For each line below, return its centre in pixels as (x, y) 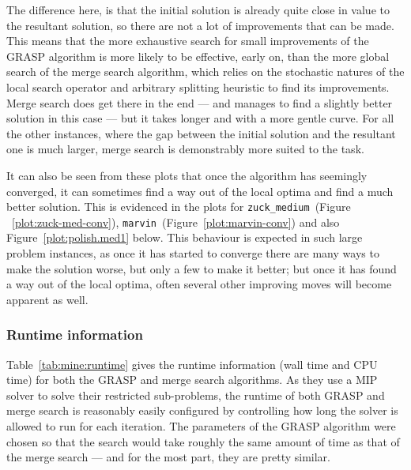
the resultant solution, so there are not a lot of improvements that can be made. (200, 25)
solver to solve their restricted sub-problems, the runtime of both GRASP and (196, 395)
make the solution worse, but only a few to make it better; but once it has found (202, 268)
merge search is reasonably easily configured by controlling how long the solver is (202, 410)
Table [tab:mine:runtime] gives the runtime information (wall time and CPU (192, 364)
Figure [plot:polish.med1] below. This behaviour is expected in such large (185, 237)
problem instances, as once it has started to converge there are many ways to (193, 253)
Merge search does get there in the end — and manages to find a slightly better (200, 102)
